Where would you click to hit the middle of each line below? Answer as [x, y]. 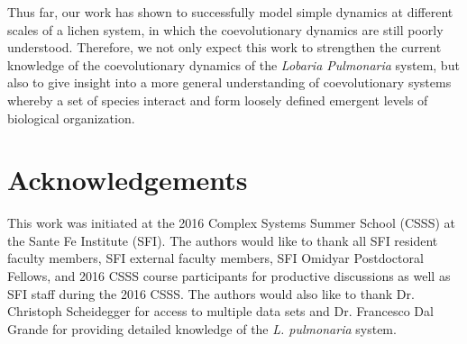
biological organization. [71, 118]
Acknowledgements [128, 180]
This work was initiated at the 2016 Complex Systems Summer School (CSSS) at [231, 223]
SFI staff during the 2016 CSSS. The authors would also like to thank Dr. [211, 293]
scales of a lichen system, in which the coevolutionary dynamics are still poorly [225, 29]
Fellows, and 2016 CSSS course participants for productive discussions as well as [229, 276]
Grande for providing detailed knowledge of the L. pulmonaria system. [202, 328]
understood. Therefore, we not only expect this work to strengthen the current [224, 47]
